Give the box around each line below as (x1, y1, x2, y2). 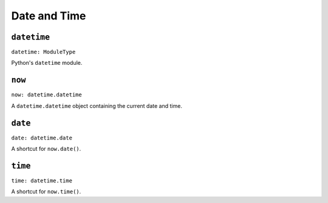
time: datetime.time (11, 177, 73, 184)
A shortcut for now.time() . (11, 188, 81, 195)
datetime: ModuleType (11, 48, 76, 56)
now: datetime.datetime (11, 92, 82, 98)
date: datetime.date (11, 134, 73, 141)
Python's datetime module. (11, 59, 83, 67)
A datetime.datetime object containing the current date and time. (11, 102, 182, 109)
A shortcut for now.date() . (11, 145, 81, 153)
